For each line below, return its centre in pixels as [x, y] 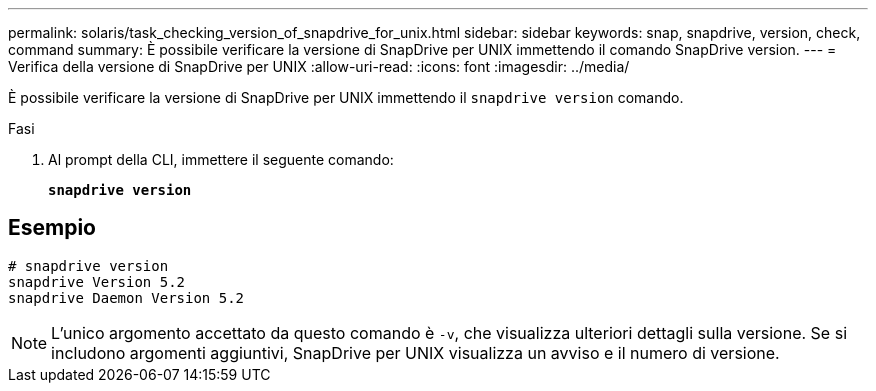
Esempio [52, 228]
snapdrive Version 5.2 [97, 281]
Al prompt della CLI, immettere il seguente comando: [221, 159]
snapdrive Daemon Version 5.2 [126, 297]
